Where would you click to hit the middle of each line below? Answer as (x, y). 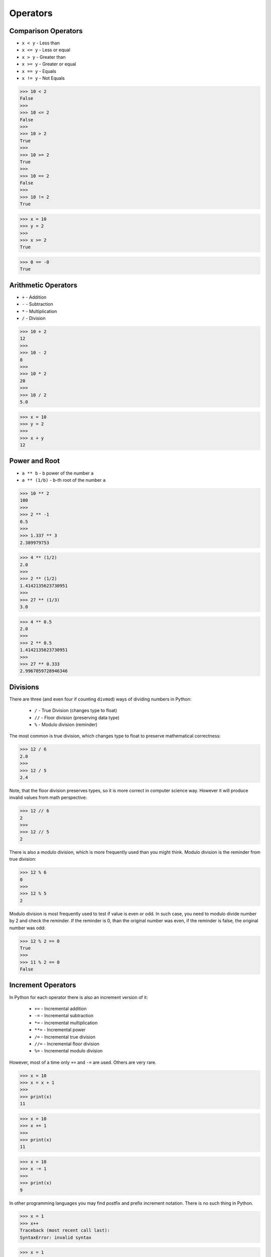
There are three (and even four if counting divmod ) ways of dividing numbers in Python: (100, 699)
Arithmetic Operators (43, 285)
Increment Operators (43, 985)
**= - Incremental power (60, 1030)
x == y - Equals (39, 71)
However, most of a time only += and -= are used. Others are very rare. (83, 1062)
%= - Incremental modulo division (69, 1051)
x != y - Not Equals (43, 78)
